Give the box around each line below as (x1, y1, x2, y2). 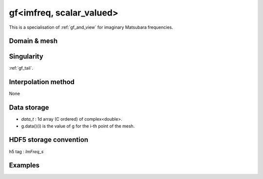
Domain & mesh (9, 37, 58, 45)
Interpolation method (9, 78, 75, 86)
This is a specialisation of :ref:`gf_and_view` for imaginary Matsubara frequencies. (9, 24, 173, 30)
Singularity (9, 53, 43, 61)
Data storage (9, 104, 49, 112)
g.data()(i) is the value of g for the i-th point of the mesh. (21, 123, 135, 129)
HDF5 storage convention (9, 136, 89, 144)
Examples (9, 161, 40, 170)
